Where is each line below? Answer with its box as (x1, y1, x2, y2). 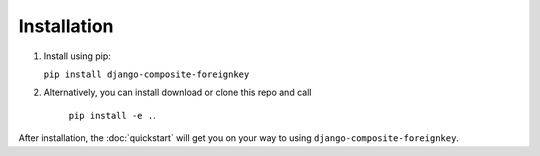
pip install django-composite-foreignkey (43, 68, 250, 80)
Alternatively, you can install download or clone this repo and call (43, 86, 312, 99)
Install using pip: (43, 50, 112, 62)
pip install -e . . (68, 109, 156, 121)
